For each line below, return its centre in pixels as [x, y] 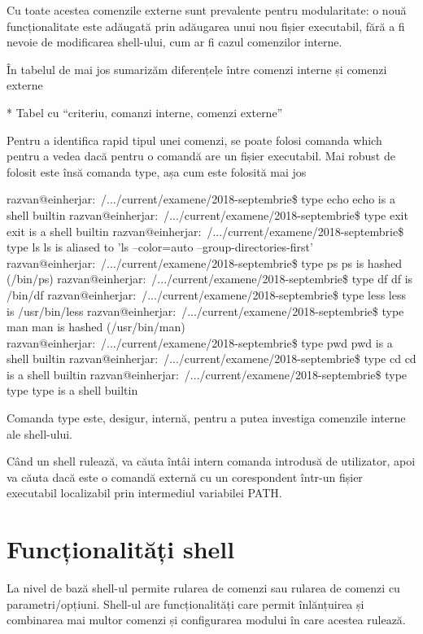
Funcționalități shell [121, 549]
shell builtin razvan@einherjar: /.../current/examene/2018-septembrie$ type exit [207, 214]
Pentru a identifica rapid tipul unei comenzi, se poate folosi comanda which [194, 140]
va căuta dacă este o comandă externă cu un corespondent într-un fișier [185, 477]
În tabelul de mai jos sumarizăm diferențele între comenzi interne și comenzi [197, 69]
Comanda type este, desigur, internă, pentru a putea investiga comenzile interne [206, 418]
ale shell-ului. [39, 433]
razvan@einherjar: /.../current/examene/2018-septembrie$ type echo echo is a [201, 199]
